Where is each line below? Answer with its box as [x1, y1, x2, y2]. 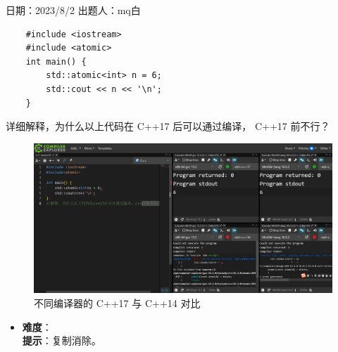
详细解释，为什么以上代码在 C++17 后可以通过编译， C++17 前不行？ [6, 119, 330, 133]
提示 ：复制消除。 [22, 333, 101, 348]
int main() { [25, 56, 87, 67]
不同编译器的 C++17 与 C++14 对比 [34, 296, 201, 310]
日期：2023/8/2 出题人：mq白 [6, 3, 141, 17]
